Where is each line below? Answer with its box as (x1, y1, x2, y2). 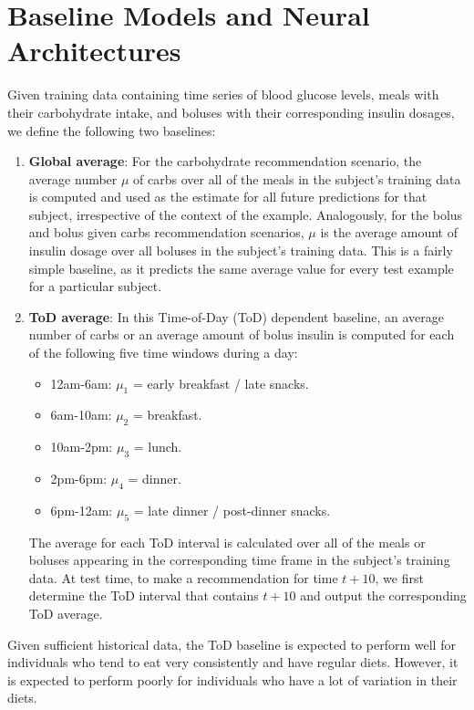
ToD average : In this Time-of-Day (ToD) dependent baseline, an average (28, 307, 445, 326)
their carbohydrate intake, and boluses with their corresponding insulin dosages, (7, 102, 455, 121)
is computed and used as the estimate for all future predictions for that (28, 187, 428, 206)
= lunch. (133, 437, 182, 456)
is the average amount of (320, 223, 458, 242)
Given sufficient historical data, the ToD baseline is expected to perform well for (7, 634, 456, 653)
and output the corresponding (300, 586, 467, 605)
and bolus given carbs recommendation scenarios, (28, 223, 304, 242)
